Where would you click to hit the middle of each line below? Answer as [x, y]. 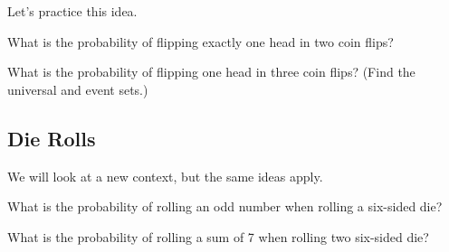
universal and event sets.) [78, 89]
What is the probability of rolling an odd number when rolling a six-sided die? [225, 206]
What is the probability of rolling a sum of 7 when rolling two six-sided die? [218, 236]
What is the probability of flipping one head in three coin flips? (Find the [211, 72]
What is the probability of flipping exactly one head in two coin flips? [201, 41]
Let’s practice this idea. [72, 11]
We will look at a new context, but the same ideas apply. [165, 176]
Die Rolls [52, 138]
